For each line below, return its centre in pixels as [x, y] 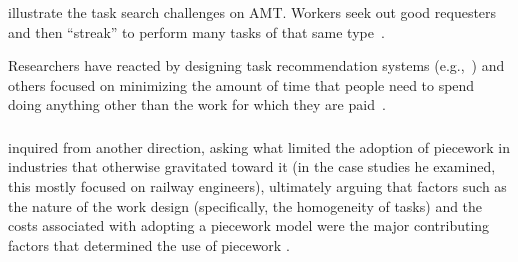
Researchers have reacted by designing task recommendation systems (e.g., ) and [256, 65]
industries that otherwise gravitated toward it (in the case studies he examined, [252, 166]
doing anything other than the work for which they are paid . [197, 104]
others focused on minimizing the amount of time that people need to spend [241, 84]
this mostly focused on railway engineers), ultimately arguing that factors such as [257, 186]
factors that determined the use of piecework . [149, 244]
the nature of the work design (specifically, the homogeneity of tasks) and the [245, 205]
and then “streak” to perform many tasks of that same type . [196, 31]
